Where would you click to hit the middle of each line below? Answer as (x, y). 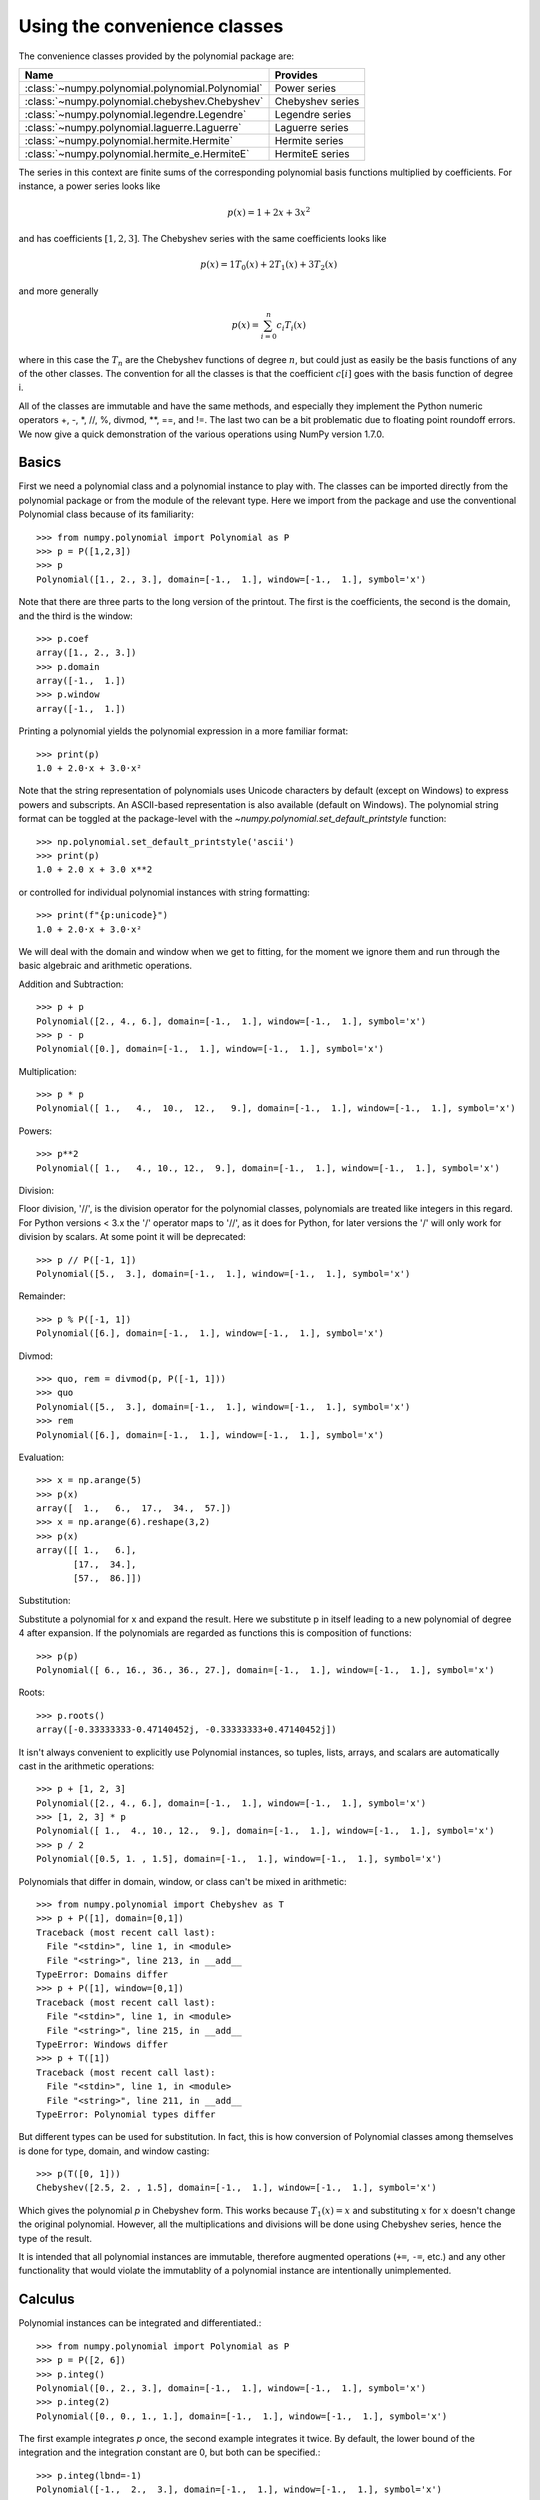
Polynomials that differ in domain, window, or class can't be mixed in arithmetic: (182, 1881)
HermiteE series (312, 153)
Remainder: (42, 1296)
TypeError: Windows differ (102, 2044)
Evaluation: (41, 1457)
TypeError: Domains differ (102, 1974)
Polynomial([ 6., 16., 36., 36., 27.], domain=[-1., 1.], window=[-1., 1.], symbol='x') (265, 1669)
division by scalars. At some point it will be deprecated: (132, 1237)
